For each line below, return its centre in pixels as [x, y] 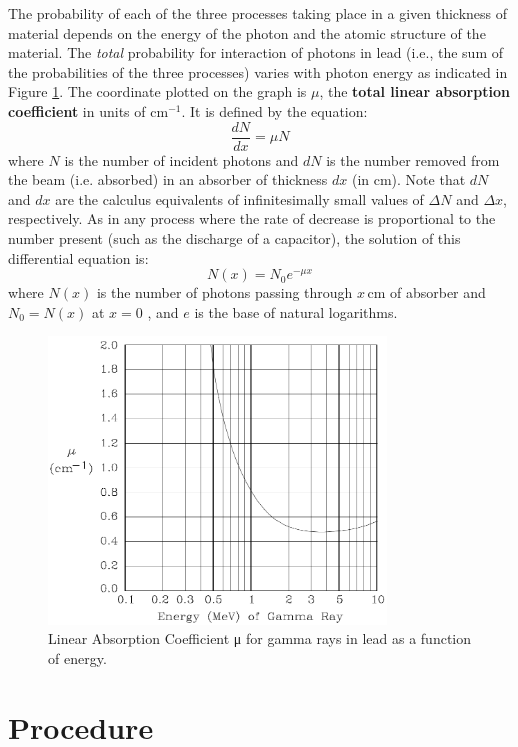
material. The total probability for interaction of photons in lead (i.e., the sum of [255, 52]
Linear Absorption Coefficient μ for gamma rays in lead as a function [260, 638]
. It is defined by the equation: [274, 110]
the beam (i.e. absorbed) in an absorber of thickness [168, 179]
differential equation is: [78, 257]
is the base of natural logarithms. [296, 311]
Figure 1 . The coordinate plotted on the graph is [157, 91]
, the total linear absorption [414, 91]
